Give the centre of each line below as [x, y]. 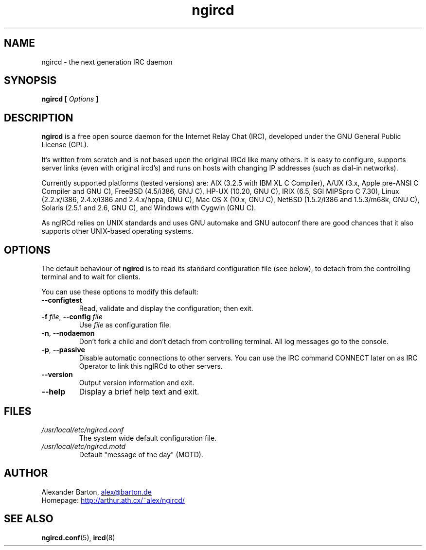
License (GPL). [65, 145]
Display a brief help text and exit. [139, 392]
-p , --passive [63, 350]
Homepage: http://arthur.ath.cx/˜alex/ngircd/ [113, 500]
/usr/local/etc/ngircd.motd [83, 446]
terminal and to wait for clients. [91, 277]
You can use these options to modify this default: [120, 292]
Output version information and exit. [137, 383]
